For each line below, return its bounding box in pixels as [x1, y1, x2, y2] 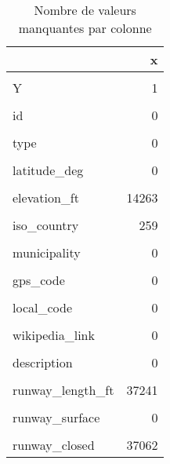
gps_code [13, 271, 65, 289]
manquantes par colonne [18, 19, 152, 37]
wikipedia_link [13, 326, 95, 344]
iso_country [13, 216, 79, 234]
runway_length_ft [13, 381, 114, 399]
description [13, 353, 73, 371]
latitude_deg [13, 161, 84, 179]
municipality [13, 243, 81, 261]
